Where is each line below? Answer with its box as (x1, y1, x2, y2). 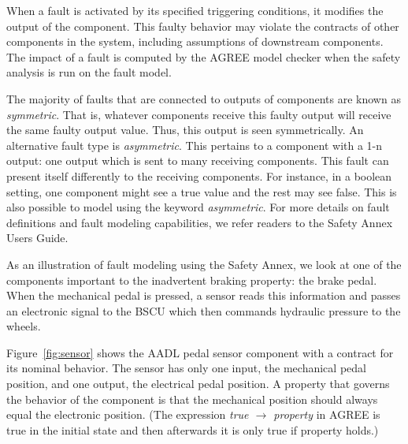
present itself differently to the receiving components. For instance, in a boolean (6, 167, 392, 184)
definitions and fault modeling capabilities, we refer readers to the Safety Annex (6, 214, 393, 230)
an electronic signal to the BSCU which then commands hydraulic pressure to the (6, 302, 401, 319)
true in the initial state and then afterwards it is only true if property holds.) (6, 421, 379, 438)
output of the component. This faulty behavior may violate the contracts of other (6, 17, 399, 34)
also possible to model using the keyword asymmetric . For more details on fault (6, 199, 390, 215)
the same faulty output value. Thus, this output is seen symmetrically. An (6, 121, 364, 138)
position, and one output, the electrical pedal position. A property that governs (6, 375, 390, 392)
